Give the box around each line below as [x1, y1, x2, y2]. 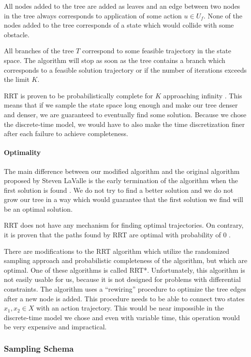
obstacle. [4, 29, 30, 39]
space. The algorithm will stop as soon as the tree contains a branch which [4, 55, 225, 65]
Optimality [4, 147, 41, 157]
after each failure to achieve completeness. [4, 128, 128, 139]
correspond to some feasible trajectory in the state [82, 46, 231, 56]
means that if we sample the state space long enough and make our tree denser [4, 100, 238, 110]
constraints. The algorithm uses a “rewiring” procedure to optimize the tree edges [4, 284, 246, 294]
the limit [4, 74, 30, 84]
